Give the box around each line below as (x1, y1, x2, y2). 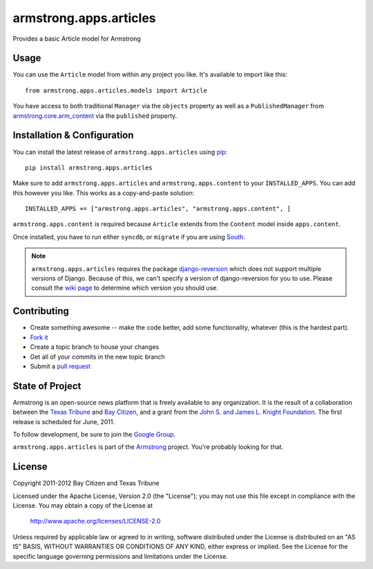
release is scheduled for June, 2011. (12, 417, 115, 426)
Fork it (30, 333, 48, 341)
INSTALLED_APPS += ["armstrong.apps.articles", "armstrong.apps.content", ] (25, 205, 291, 213)
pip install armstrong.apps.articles (25, 163, 153, 172)
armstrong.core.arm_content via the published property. (12, 111, 178, 120)
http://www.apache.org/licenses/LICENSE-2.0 (30, 517, 161, 526)
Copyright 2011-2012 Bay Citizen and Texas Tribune (12, 479, 160, 488)
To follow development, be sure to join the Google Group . (12, 430, 176, 438)
